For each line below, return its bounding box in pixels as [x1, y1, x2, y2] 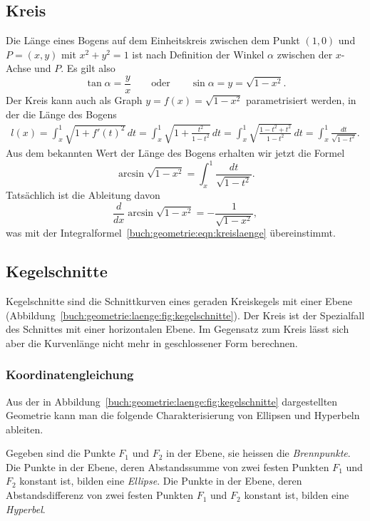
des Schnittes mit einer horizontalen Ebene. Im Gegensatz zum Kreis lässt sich [6, 321, 349, 336]
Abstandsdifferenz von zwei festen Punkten [6, 488, 193, 502]
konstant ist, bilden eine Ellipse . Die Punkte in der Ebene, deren [19, 473, 302, 488]
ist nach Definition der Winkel [132, 46, 264, 61]
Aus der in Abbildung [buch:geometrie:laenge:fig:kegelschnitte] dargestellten [6, 393, 338, 408]
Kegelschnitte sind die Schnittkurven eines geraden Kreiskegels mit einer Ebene [6, 293, 353, 308]
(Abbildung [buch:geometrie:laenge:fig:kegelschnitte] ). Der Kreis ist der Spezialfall [6, 307, 365, 322]
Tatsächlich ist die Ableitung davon [6, 187, 160, 202]
